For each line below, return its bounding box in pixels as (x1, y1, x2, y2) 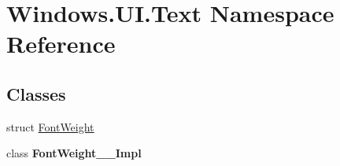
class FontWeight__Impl (6, 145, 142, 161)
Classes (6, 81, 66, 105)
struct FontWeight (6, 118, 94, 135)
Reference (6, 28, 116, 60)
